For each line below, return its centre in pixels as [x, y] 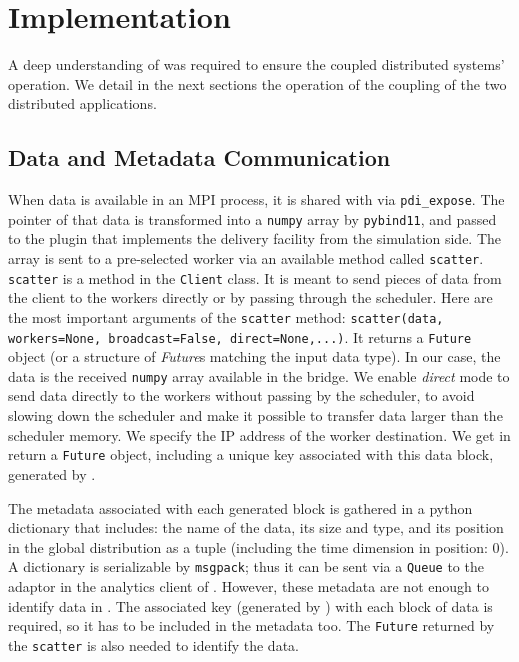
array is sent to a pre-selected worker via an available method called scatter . [246, 258]
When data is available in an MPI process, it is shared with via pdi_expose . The [256, 199]
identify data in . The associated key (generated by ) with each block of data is [250, 605]
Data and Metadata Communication [199, 157]
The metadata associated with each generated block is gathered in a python [240, 507]
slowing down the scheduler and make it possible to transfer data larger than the [255, 415]
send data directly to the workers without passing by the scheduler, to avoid [241, 395]
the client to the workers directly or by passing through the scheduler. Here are [250, 297]
